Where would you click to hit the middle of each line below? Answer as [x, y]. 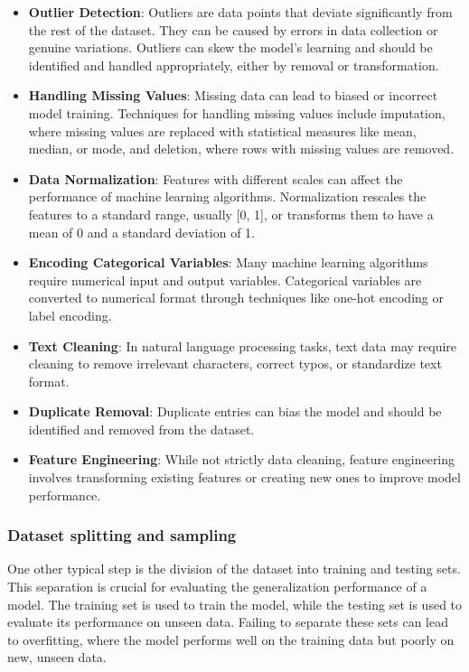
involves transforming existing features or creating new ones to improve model [244, 477]
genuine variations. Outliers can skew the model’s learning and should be [230, 47]
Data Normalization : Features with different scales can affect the [216, 178]
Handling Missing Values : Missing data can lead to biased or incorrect [233, 95]
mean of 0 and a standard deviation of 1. [141, 232]
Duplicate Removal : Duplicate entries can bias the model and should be [235, 411]
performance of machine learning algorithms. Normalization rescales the [227, 196]
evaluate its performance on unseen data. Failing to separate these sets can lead [228, 622]
